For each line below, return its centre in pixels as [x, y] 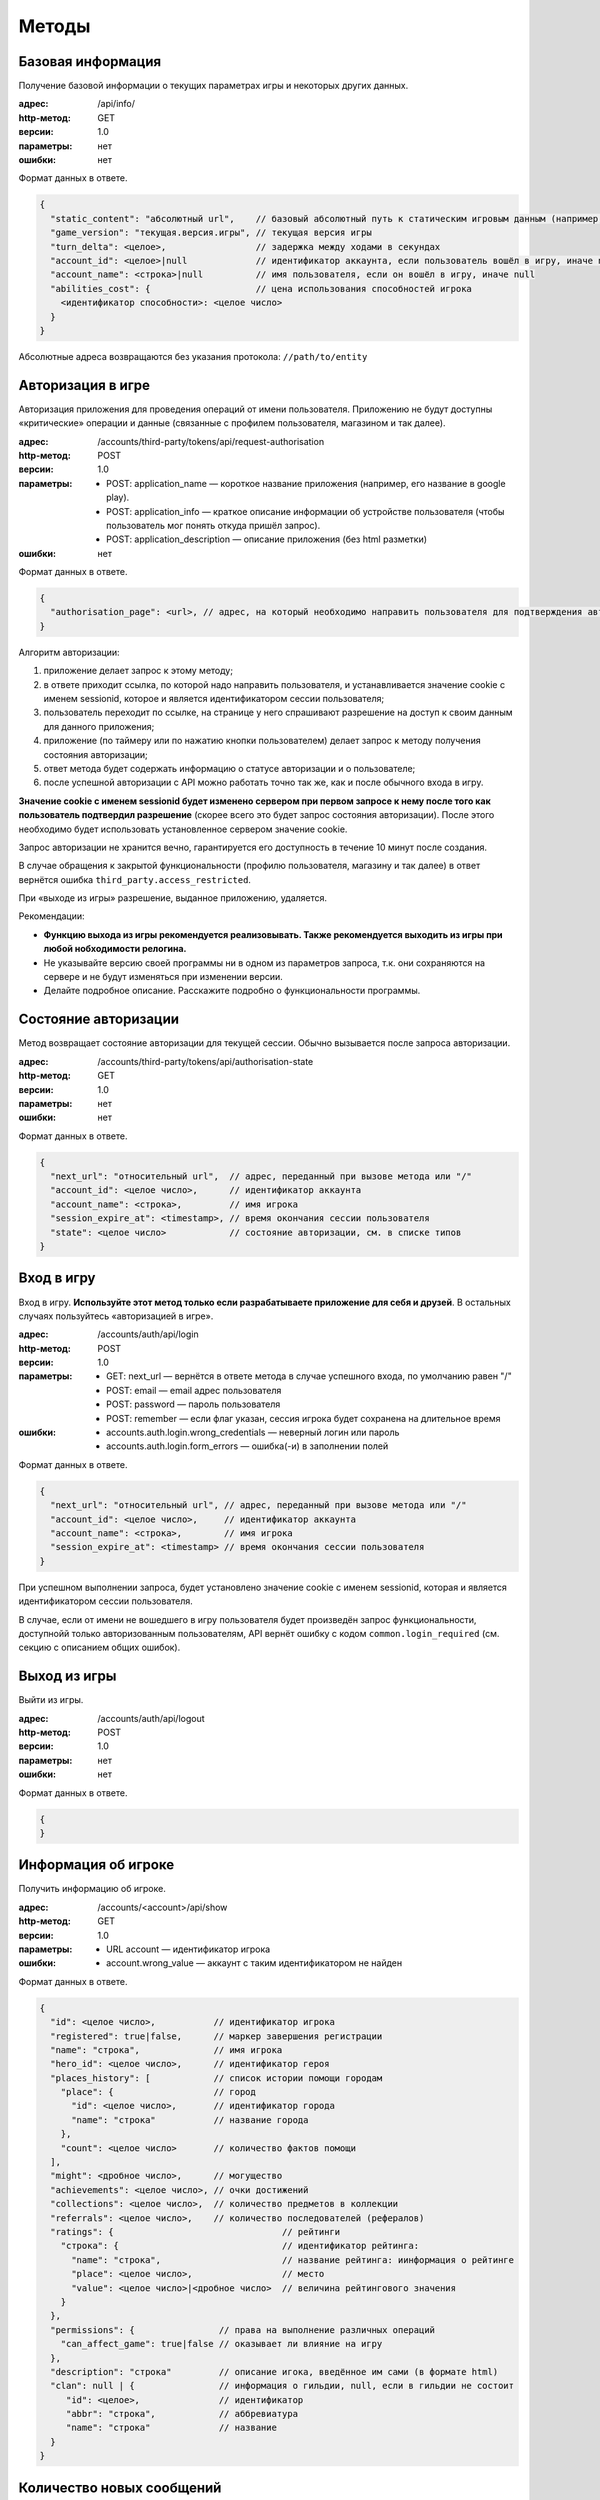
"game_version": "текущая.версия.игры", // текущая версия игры [211, 233]
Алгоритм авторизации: [69, 652]
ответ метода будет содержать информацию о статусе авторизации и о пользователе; [229, 768]
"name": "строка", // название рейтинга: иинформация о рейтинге [293, 2259]
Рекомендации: [51, 916]
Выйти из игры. [51, 1700]
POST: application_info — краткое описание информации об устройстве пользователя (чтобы [305, 511]
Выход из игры [67, 1676]
